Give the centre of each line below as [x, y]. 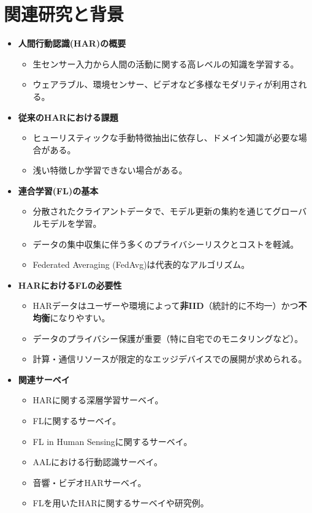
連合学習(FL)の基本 [58, 190]
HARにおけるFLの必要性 [70, 285]
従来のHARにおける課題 [68, 117]
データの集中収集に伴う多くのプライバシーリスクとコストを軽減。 [166, 244]
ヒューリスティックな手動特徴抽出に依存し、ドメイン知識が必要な [166, 138]
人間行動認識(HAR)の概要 [72, 43]
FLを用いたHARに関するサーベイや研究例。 [121, 503]
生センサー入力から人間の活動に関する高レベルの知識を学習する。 [166, 63]
